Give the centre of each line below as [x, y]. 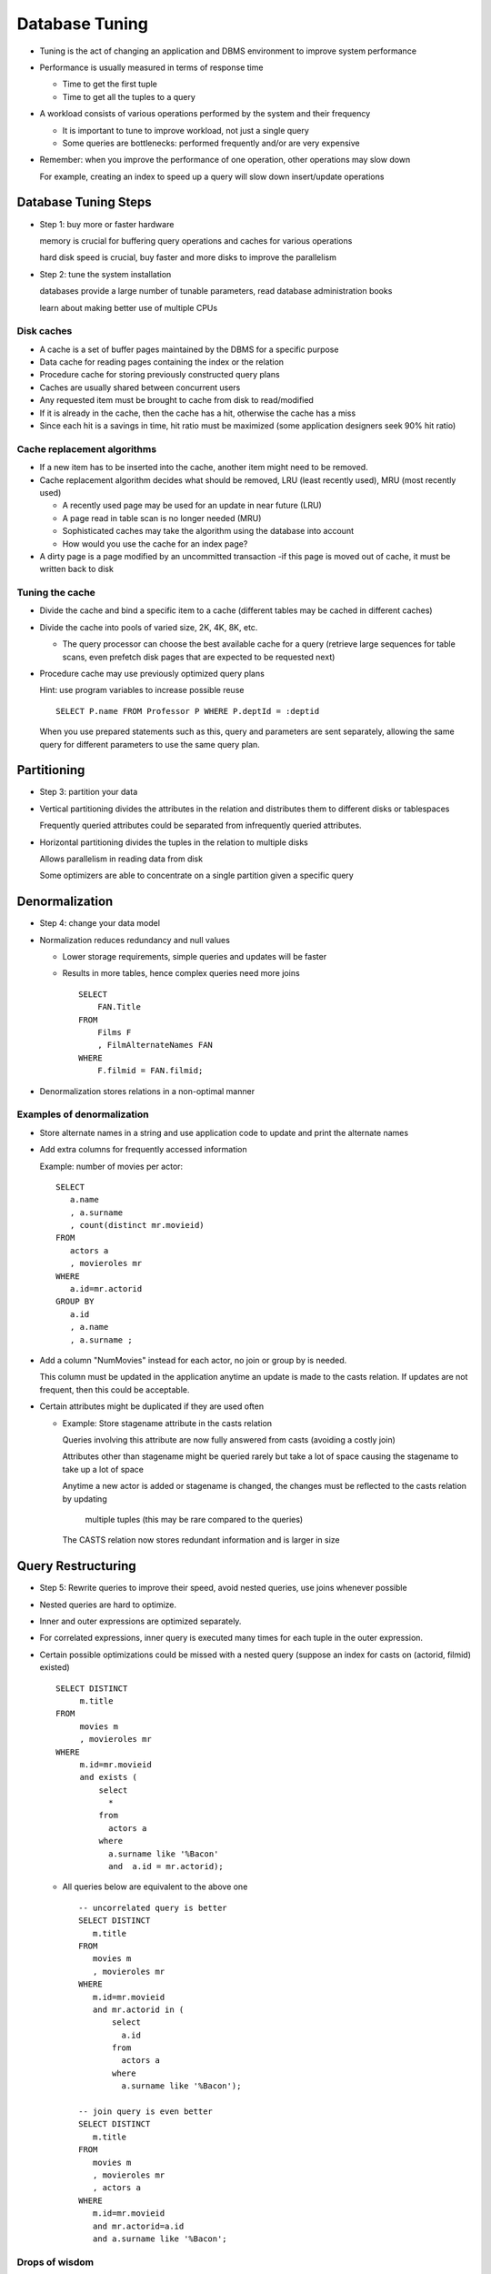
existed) [55, 1667]
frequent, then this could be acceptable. [115, 1389]
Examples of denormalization [83, 1114]
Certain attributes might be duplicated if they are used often [151, 1406]
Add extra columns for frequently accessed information [143, 1150]
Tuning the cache [56, 593]
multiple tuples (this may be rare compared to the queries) [194, 1519]
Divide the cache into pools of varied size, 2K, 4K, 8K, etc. [149, 627]
